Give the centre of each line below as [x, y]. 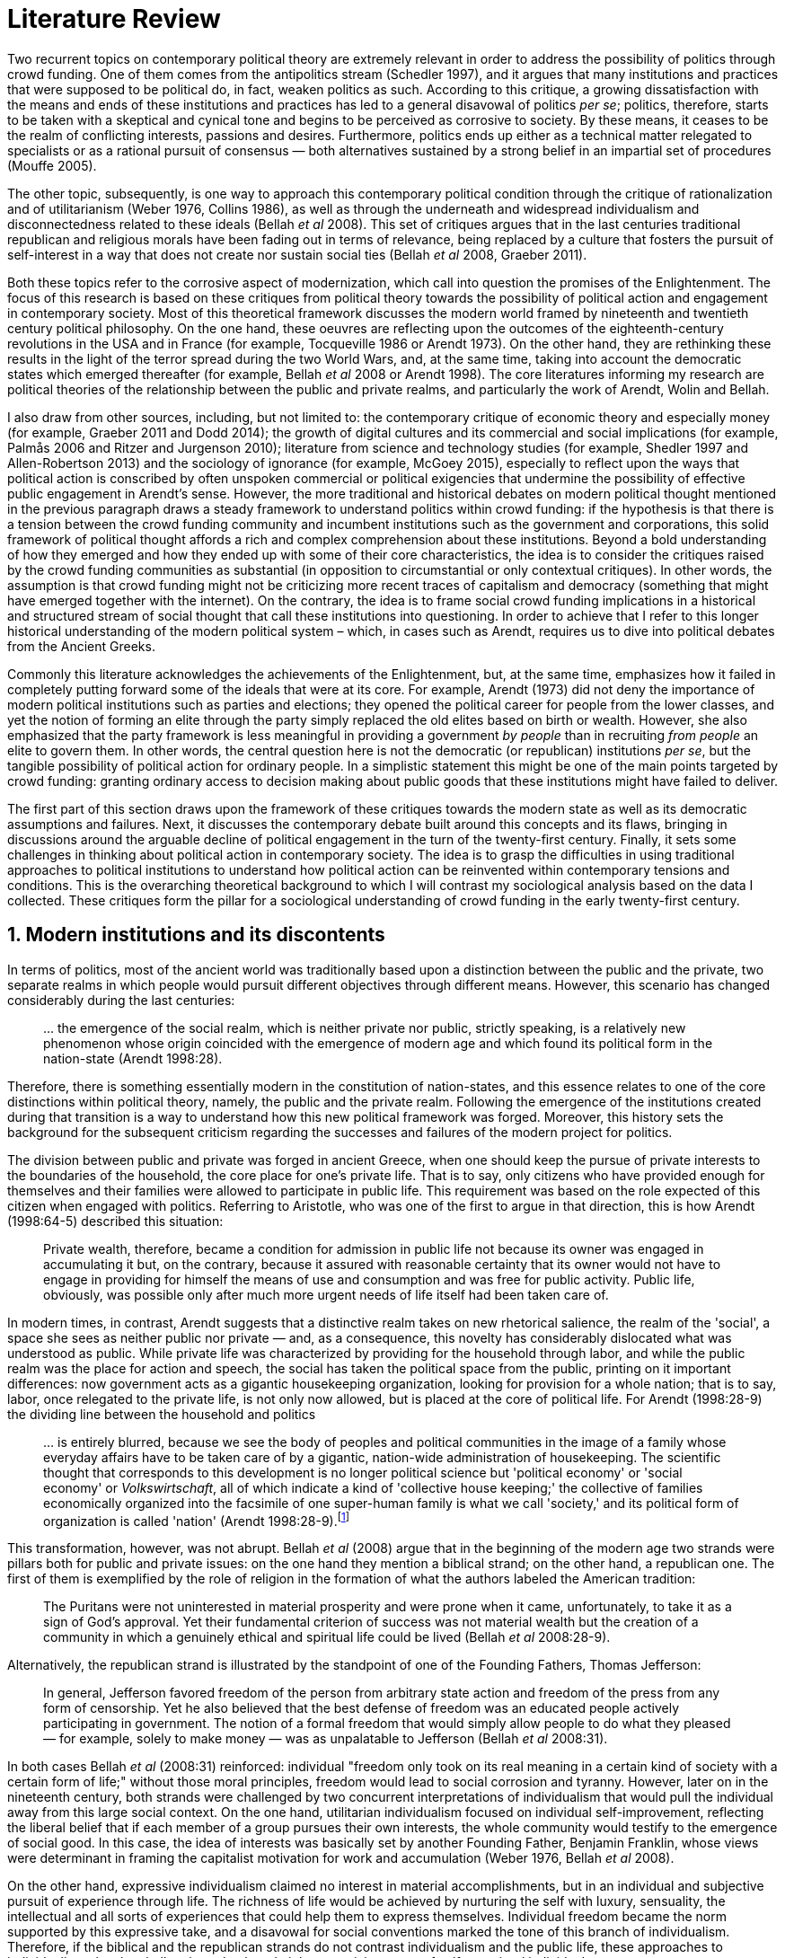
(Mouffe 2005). [52, 165]
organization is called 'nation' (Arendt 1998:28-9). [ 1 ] [197, 1519]
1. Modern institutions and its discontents [196, 935]
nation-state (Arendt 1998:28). [133, 1058]
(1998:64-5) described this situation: [115, 1221]
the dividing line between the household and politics [162, 1414]
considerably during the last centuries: [121, 1000]
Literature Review [114, 19]
